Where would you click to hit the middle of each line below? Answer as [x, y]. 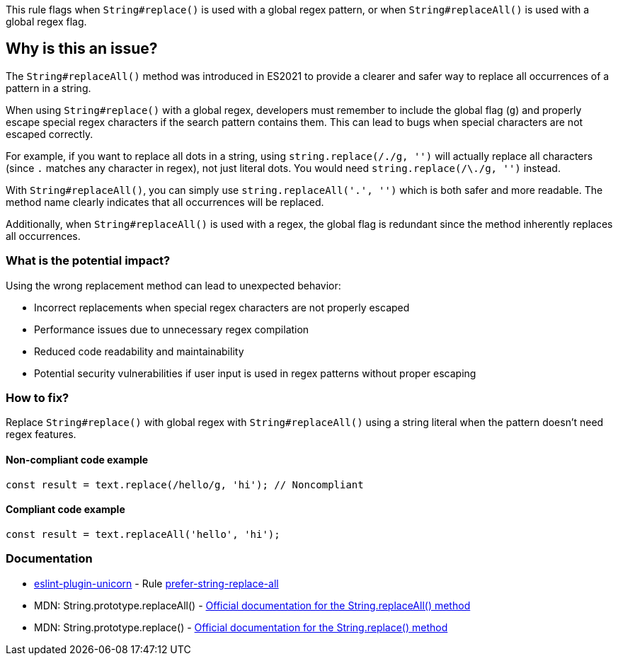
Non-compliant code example [77, 459]
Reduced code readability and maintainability [139, 351]
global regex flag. [46, 22]
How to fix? [38, 397]
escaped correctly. [50, 134]
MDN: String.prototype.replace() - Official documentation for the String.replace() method [241, 627]
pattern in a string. [48, 88]
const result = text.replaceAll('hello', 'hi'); [143, 534]
